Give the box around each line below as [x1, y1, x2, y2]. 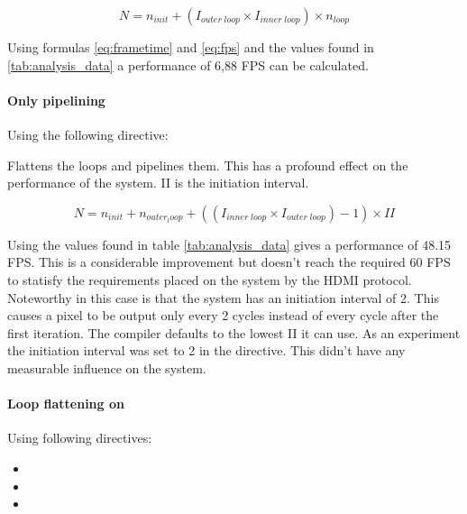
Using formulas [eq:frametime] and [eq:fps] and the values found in [7, 38, 374, 56]
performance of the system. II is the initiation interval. [7, 173, 309, 192]
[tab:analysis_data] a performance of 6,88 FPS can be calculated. [7, 55, 369, 74]
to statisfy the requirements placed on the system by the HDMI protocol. [7, 270, 412, 289]
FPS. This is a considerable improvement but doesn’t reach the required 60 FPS [7, 252, 451, 271]
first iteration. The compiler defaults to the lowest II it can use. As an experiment [7, 323, 461, 342]
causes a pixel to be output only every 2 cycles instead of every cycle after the [7, 306, 439, 325]
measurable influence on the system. [7, 358, 206, 377]
